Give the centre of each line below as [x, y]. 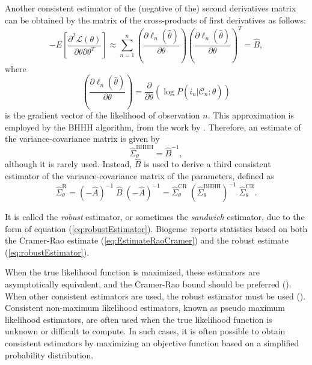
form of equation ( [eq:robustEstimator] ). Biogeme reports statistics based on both [156, 228]
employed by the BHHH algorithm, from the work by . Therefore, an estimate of [153, 127]
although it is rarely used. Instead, [69, 164]
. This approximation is [251, 115]
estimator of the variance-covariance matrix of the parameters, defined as [139, 175]
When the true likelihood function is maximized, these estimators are [132, 272]
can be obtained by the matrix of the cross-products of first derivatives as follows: [155, 20]
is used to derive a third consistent [207, 164]
